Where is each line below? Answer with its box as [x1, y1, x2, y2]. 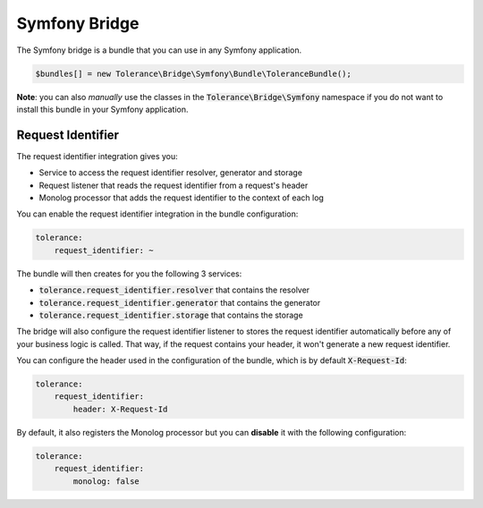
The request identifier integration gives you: [16, 150, 178, 161]
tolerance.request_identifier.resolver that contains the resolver [38, 284, 310, 295]
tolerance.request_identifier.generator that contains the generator [38, 297, 321, 308]
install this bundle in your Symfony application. [16, 104, 189, 114]
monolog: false [72, 476, 140, 487]
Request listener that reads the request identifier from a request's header [38, 180, 309, 190]
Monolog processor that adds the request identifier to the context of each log [38, 192, 324, 203]
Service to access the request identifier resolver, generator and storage [38, 167, 303, 178]
